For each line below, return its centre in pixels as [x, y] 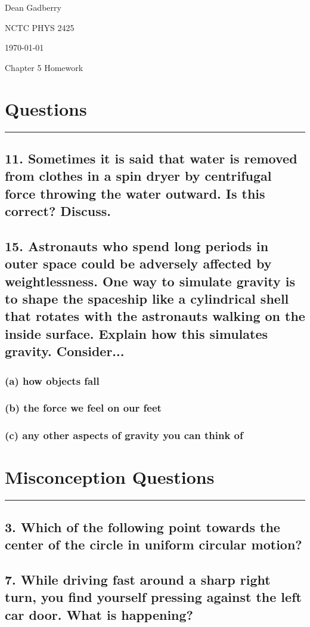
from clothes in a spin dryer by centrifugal [138, 176]
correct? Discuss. [58, 211]
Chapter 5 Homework [44, 67]
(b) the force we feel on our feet [83, 408]
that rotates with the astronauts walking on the [155, 316]
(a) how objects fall [52, 380]
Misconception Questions [110, 477]
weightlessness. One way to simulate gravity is [150, 281]
